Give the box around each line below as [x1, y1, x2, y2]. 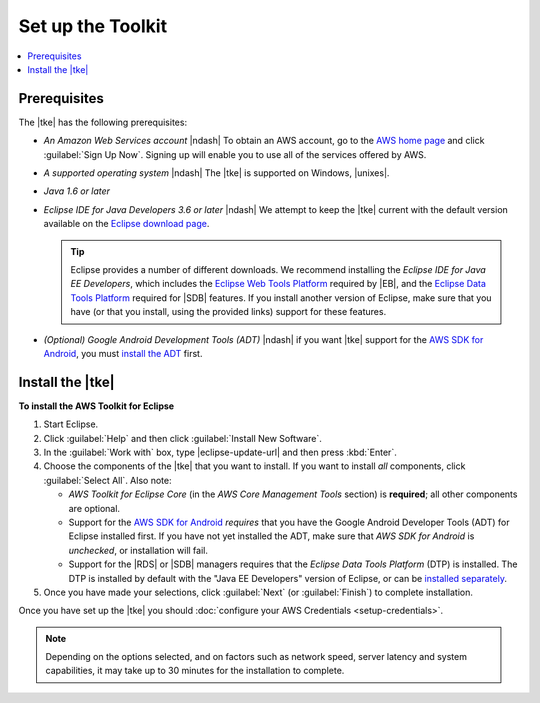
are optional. [68, 502, 120, 514]
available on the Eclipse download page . [43, 218, 210, 230]
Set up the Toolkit [18, 15, 168, 37]
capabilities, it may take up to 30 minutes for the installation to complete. [45, 665, 345, 677]
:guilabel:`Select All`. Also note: [43, 474, 172, 486]
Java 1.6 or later [43, 185, 110, 197]
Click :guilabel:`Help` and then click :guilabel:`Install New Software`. [43, 432, 322, 444]
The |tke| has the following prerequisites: [18, 116, 188, 128]
